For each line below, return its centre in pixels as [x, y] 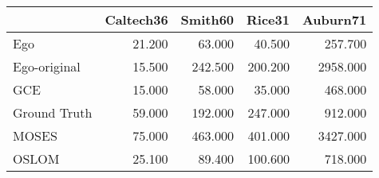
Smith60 [207, 19]
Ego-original [47, 66]
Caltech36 [136, 19]
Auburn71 [334, 19]
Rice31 [268, 19]
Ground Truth [53, 112]
